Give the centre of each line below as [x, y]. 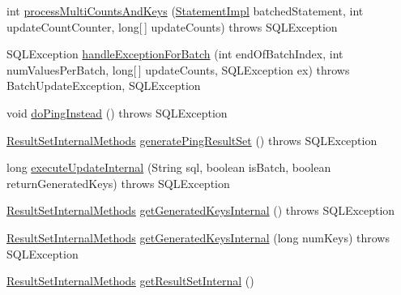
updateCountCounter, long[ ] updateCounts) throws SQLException [172, 26]
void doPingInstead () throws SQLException [117, 112]
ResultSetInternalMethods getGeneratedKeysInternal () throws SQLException [201, 210]
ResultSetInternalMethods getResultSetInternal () [130, 281]
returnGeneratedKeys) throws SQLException [118, 183]
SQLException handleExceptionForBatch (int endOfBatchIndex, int [175, 54]
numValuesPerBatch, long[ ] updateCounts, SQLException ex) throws [178, 69]
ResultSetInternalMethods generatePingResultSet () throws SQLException [192, 140]
